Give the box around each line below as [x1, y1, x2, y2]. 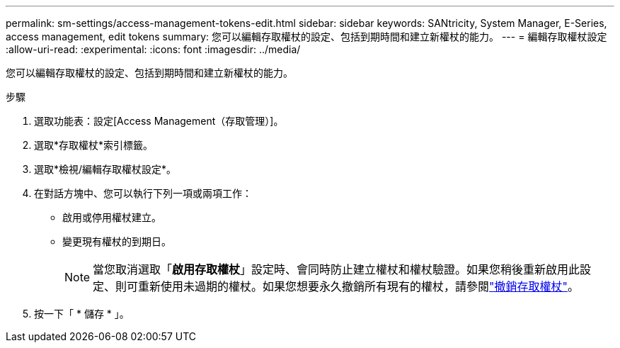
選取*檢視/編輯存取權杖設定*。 [34, 163, 177, 175]
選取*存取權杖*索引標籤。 [34, 139, 154, 151]
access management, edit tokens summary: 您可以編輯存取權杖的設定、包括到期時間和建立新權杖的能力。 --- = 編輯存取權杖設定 [6, 30, 607, 43]
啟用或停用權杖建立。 [62, 211, 161, 223]
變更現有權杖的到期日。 [62, 235, 171, 247]
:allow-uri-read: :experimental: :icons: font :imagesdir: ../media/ [6, 43, 301, 55]
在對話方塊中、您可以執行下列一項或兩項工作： [34, 187, 252, 199]
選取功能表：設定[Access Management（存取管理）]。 [34, 115, 284, 127]
